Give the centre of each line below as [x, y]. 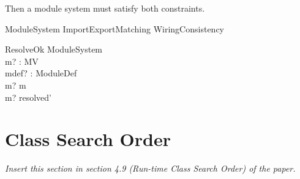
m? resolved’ [28, 97]
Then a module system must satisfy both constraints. [105, 8]
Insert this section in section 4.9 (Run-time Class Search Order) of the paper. [150, 168]
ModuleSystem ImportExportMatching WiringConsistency [114, 28]
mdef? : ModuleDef [41, 73]
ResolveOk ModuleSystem [54, 49]
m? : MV [22, 61]
